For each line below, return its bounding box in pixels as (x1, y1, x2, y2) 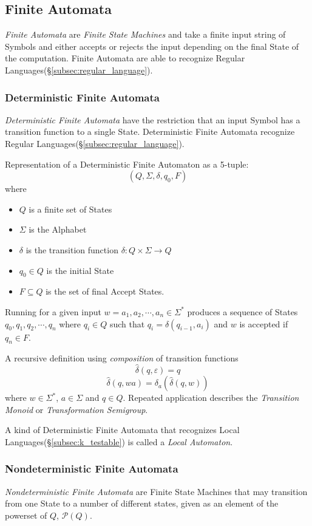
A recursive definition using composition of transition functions (5, 352, 239, 364)
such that (109, 317, 145, 330)
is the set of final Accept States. (46, 285, 164, 298)
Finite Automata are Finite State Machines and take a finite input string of (5, 28, 286, 41)
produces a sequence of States (187, 305, 298, 318)
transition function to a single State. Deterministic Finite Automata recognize (5, 125, 295, 138)
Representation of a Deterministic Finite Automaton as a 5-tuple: (5, 157, 249, 170)
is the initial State (46, 264, 114, 276)
